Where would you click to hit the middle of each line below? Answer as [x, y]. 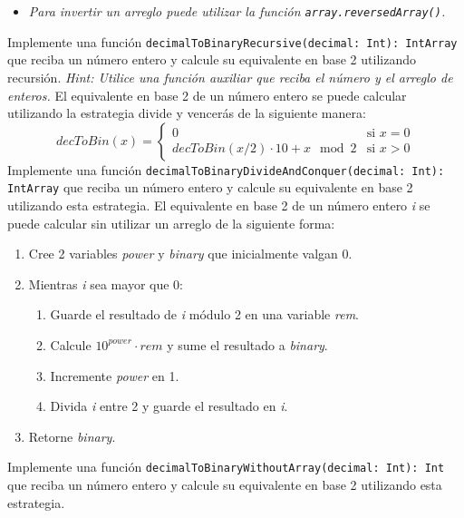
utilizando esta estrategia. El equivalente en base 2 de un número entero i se [219, 205]
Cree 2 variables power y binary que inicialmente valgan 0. [190, 254]
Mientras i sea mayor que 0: [106, 283]
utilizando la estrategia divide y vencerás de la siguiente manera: [187, 113]
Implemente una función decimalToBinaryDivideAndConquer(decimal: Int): [226, 169]
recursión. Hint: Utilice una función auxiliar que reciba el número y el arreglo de [230, 77]
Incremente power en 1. [115, 375]
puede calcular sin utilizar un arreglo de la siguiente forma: [171, 223]
